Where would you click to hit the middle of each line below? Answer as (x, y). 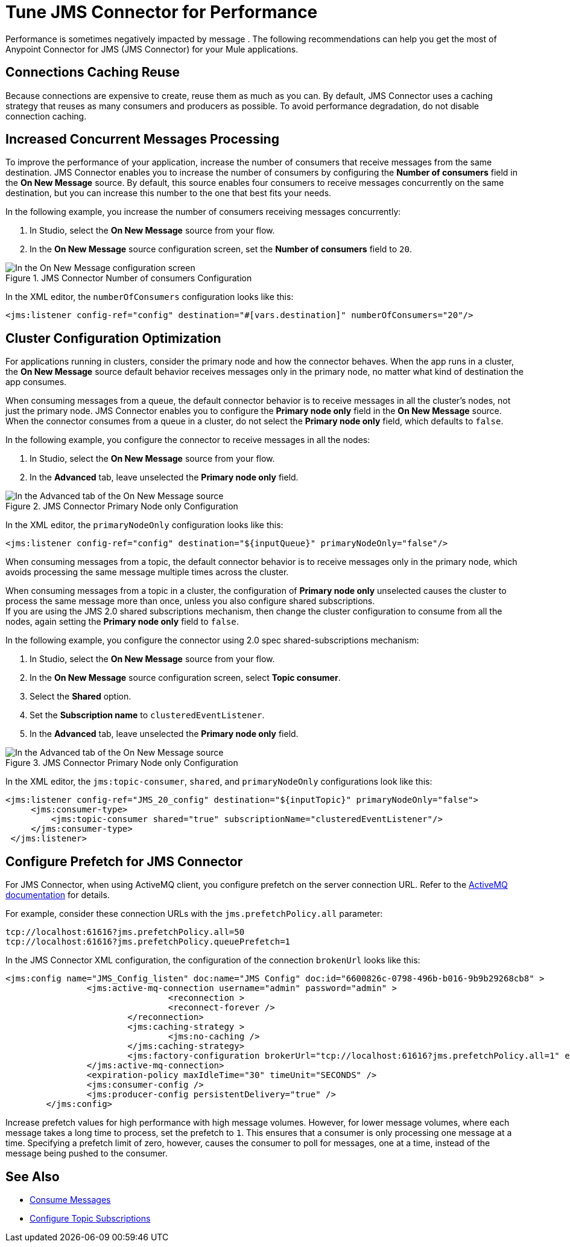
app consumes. (36, 382)
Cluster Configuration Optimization (113, 338)
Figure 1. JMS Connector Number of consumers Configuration (129, 278)
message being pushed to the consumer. (87, 1153)
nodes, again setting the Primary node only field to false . (122, 622)
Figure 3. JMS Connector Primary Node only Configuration (122, 763)
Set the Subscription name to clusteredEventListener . (147, 715)
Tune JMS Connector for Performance (162, 12)
